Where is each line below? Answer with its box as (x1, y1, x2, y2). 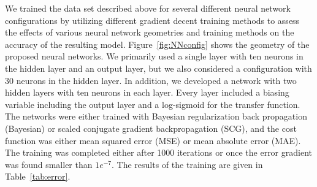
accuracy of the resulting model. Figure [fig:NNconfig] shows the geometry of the (5, 37, 310, 50)
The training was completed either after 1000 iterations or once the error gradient (5, 146, 312, 159)
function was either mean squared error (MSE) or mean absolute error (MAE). (5, 134, 301, 147)
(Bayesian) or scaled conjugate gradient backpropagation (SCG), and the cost (5, 121, 297, 134)
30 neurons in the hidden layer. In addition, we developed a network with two (5, 74, 297, 86)
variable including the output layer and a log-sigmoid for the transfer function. (5, 97, 300, 110)
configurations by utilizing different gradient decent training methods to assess (5, 13, 300, 26)
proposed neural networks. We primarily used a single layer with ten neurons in (5, 50, 304, 63)
